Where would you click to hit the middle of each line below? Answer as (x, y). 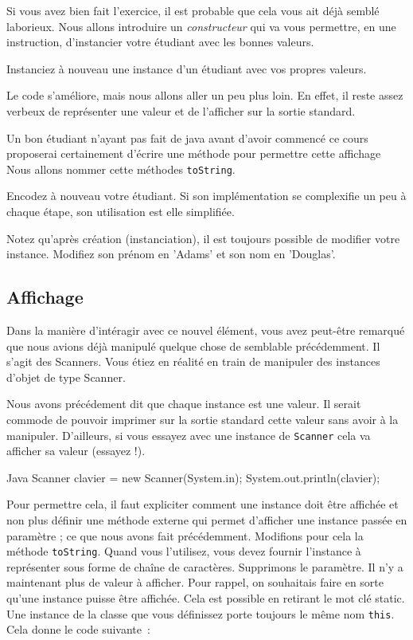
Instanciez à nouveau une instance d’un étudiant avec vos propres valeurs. (187, 68)
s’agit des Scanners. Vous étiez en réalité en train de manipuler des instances (193, 361)
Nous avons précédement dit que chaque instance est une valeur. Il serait (184, 404)
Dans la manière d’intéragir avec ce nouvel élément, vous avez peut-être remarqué (206, 330)
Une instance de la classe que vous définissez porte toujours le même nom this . (201, 613)
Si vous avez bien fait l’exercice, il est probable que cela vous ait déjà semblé (193, 10)
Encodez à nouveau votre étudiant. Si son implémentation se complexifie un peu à (206, 196)
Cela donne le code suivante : (78, 629)
